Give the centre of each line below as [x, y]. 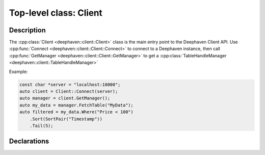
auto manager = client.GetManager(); [65, 98]
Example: [18, 72]
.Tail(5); [41, 126]
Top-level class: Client [56, 13]
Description [27, 30]
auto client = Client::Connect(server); [68, 91]
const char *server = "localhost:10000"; [70, 84]
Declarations [29, 142]
